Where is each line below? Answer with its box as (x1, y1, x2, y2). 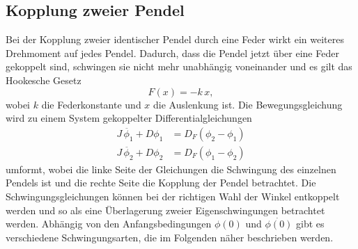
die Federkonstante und (41, 97, 141, 111)
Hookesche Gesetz (6, 72, 81, 87)
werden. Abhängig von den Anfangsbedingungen (6, 216, 212, 231)
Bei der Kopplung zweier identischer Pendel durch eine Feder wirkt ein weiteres (6, 32, 344, 47)
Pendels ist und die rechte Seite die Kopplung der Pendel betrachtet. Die (6, 175, 316, 190)
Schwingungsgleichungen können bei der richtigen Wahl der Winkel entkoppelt (6, 189, 340, 204)
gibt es (296, 216, 325, 231)
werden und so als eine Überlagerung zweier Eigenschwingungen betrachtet (6, 202, 325, 217)
